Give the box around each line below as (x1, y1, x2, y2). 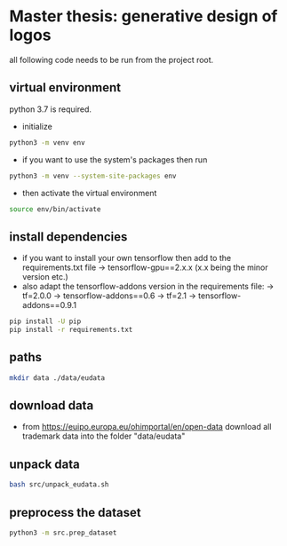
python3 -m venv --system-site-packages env (9, 171, 177, 180)
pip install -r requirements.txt (9, 326, 133, 335)
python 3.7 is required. (9, 104, 92, 115)
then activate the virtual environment (21, 187, 157, 198)
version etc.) (21, 272, 68, 282)
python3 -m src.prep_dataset (9, 528, 117, 537)
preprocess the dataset (9, 504, 141, 520)
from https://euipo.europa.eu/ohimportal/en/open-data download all (21, 422, 272, 432)
